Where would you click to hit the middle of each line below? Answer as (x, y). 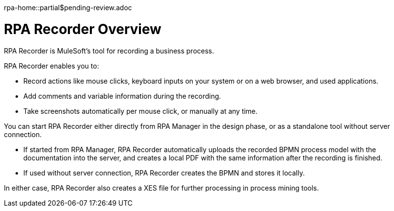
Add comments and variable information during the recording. (122, 96)
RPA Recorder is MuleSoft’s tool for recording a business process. (109, 51)
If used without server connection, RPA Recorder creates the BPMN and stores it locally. (164, 173)
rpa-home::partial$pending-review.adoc (68, 8)
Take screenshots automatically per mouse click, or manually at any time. (141, 111)
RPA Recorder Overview (83, 29)
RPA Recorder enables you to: (51, 66)
